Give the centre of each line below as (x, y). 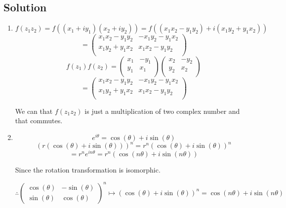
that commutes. (39, 121)
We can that (34, 111)
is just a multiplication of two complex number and (162, 111)
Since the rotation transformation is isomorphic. (88, 170)
